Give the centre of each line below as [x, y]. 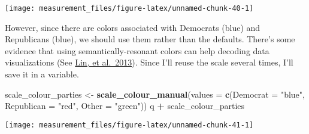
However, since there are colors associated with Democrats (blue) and [133, 27]
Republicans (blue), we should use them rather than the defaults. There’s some [150, 39]
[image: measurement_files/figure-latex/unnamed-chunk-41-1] [129, 125]
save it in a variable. [42, 74]
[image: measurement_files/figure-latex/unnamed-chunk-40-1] [129, 8]
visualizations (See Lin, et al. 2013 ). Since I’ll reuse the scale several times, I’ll [149, 62]
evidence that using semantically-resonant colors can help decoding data [137, 50]
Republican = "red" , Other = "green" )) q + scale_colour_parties [125, 106]
